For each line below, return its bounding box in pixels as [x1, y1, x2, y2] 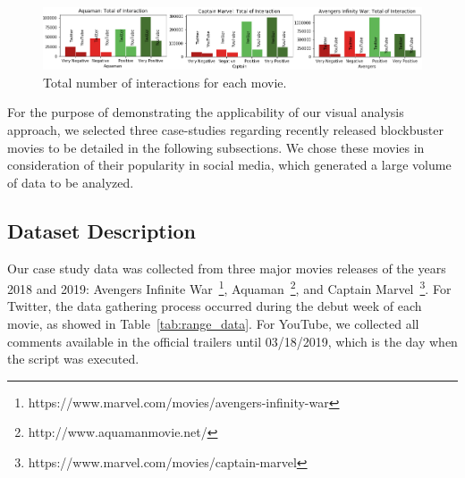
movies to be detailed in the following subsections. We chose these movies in [7, 138, 425, 156]
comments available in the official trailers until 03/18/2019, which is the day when [7, 331, 458, 350]
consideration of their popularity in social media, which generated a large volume [7, 155, 452, 174]
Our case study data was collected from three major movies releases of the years [7, 258, 446, 277]
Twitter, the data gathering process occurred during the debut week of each [7, 297, 422, 315]
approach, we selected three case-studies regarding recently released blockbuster [7, 120, 444, 138]
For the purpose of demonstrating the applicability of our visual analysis [7, 103, 404, 122]
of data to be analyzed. [7, 172, 134, 191]
